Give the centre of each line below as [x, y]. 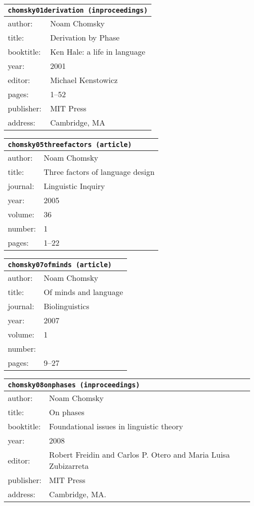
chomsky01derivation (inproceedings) [78, 10]
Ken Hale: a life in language [98, 52]
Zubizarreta [69, 466]
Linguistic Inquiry [74, 186]
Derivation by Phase [85, 37]
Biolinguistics [66, 306]
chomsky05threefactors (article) [70, 145]
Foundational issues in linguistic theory [116, 426]
